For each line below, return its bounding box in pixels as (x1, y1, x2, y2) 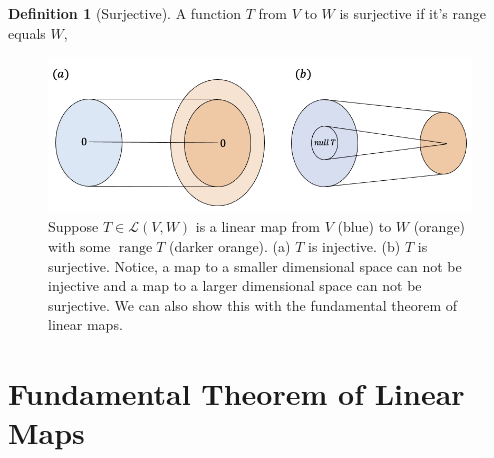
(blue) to (337, 216, 392, 237)
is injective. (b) (308, 235, 401, 256)
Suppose (48, 216, 99, 237)
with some (48, 235, 111, 256)
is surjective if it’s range (339, 3, 486, 23)
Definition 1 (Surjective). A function (8, 3, 242, 23)
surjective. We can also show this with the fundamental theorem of (48, 294, 458, 315)
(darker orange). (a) (169, 235, 291, 256)
